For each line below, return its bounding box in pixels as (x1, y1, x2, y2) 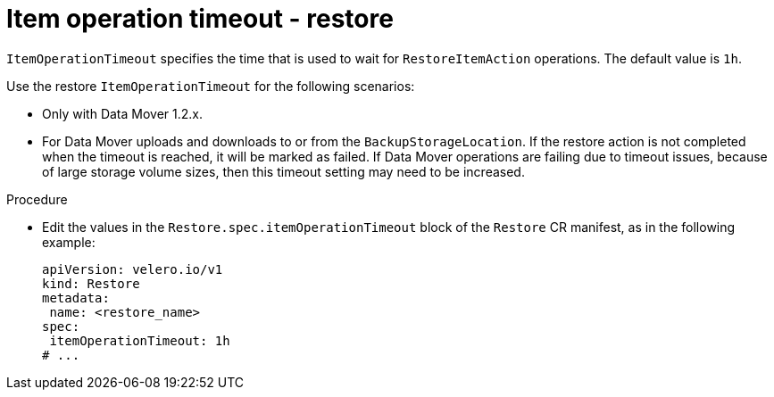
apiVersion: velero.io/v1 (42, 261, 223, 277)
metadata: (42, 290, 110, 305)
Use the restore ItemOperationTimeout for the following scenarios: (6, 78, 415, 94)
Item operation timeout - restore (6, 4, 394, 34)
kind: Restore (42, 276, 140, 291)
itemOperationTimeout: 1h (49, 333, 230, 348)
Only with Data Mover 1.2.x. (42, 105, 204, 121)
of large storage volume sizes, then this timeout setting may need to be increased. (42, 163, 525, 179)
